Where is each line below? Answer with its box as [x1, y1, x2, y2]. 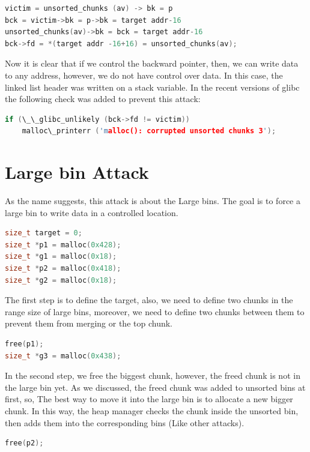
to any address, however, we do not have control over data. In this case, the [5, 68, 283, 81]
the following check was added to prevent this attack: [5, 92, 201, 105]
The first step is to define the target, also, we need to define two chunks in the [5, 294, 293, 306]
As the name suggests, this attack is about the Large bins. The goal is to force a [5, 194, 300, 207]
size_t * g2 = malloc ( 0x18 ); [5, 276, 117, 285]
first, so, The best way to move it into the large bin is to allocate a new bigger [5, 393, 293, 405]
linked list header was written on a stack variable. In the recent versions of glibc [5, 80, 300, 93]
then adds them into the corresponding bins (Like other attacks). [5, 416, 245, 429]
